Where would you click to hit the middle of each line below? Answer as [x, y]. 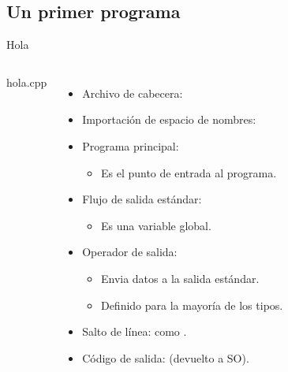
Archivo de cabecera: [133, 93]
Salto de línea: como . [135, 331]
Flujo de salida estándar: [142, 199]
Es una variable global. [156, 225]
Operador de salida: [130, 252]
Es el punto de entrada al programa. [189, 172]
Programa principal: [131, 145]
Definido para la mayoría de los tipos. [192, 305]
